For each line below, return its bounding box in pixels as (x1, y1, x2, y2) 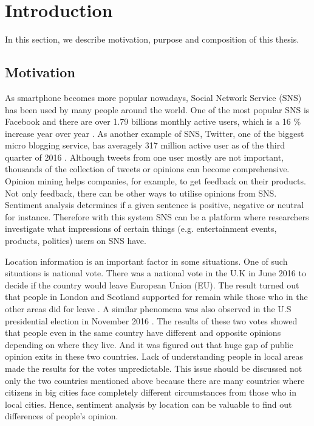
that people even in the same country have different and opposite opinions (5, 326, 281, 339)
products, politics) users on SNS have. (5, 234, 146, 247)
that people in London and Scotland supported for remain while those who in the (5, 290, 308, 303)
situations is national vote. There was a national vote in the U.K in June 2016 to (5, 267, 306, 279)
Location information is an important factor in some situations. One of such (5, 254, 288, 267)
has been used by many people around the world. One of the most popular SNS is (5, 103, 310, 116)
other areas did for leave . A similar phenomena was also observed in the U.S (5, 302, 292, 315)
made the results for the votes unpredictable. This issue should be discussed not (5, 361, 302, 374)
